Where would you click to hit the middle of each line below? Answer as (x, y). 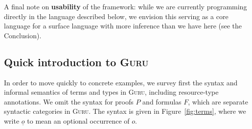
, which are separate (218, 101)
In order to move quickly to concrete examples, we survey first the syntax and (121, 82)
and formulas (162, 101)
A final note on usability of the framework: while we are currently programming (126, 6)
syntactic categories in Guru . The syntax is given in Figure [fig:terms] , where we (125, 111)
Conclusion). (23, 35)
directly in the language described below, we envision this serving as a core (116, 16)
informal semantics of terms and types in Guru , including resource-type (111, 92)
